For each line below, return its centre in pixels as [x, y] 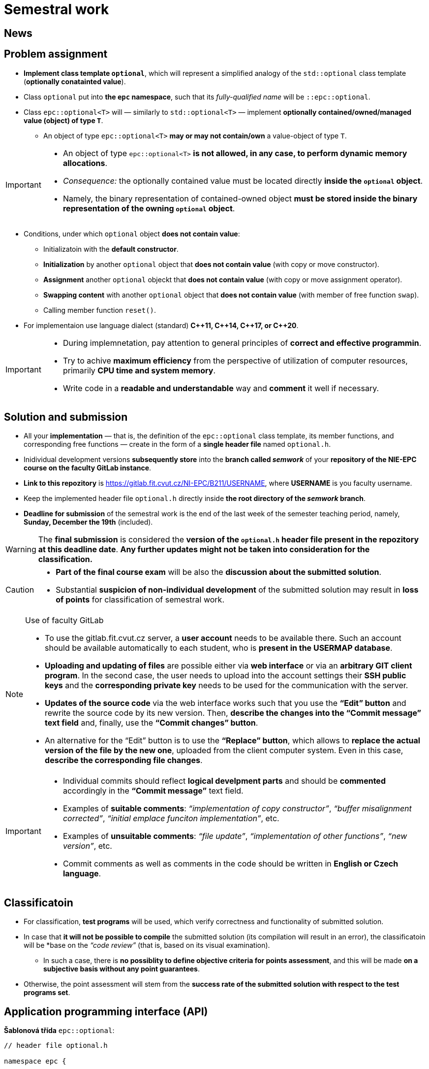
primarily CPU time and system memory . [139, 370]
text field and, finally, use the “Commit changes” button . [152, 723]
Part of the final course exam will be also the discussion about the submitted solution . [219, 572]
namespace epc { [35, 1061]
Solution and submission [66, 417]
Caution [20, 590]
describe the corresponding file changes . [124, 760]
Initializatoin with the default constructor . [111, 249]
